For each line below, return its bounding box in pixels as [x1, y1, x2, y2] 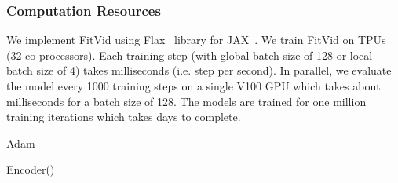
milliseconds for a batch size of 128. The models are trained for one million [6, 93, 367, 109]
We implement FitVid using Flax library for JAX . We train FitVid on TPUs [6, 31, 386, 48]
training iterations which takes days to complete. [6, 108, 241, 125]
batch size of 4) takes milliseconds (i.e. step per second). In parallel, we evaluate [6, 62, 392, 79]
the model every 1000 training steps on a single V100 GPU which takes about [6, 78, 381, 93]
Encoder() [6, 161, 55, 178]
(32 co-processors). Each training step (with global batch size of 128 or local [6, 46, 373, 63]
